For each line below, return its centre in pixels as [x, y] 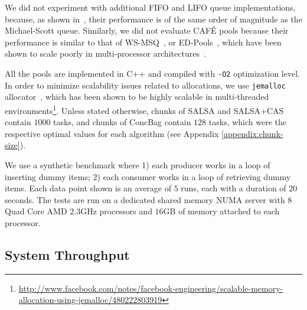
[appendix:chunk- [252, 133]
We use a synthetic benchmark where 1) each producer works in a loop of [138, 164]
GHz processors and [116, 211]
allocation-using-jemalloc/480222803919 [90, 300]
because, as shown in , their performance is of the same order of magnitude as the [153, 19]
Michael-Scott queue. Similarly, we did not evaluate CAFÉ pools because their [147, 30]
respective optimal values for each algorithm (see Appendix [112, 133]
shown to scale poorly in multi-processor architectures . [105, 53]
